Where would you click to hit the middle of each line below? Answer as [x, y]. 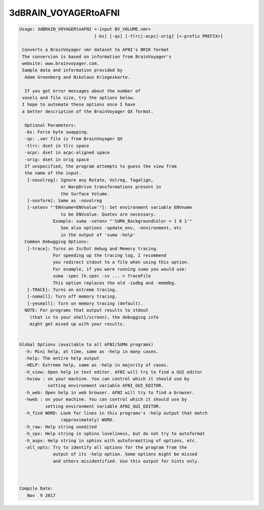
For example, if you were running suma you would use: [120, 269]
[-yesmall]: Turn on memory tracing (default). [85, 303]
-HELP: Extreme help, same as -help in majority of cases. [97, 365]
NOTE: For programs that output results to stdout [87, 310]
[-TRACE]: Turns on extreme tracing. [72, 290]
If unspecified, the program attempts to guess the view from [101, 166]
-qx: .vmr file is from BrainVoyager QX [74, 139]
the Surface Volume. [85, 194]
